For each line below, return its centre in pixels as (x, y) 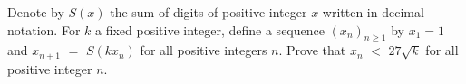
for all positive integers (204, 50)
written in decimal (373, 12)
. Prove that (312, 50)
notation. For (44, 29)
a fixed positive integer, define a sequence (210, 29)
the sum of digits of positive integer (209, 12)
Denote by (36, 12)
